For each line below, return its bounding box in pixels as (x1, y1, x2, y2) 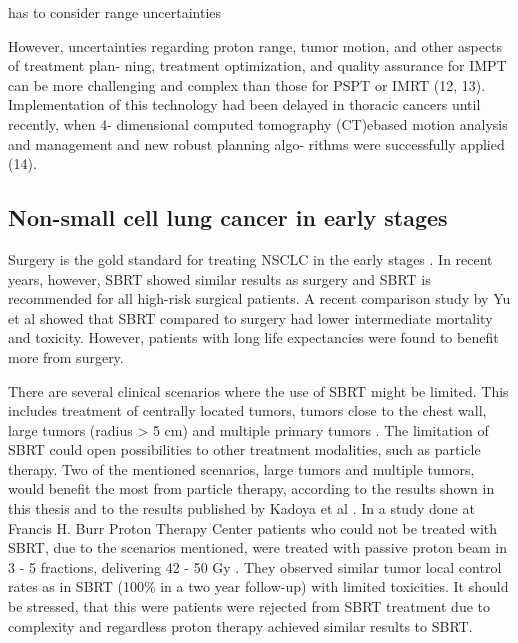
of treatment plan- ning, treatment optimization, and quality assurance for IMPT (8, 55, 507, 76)
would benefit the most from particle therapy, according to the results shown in (8, 478, 495, 499)
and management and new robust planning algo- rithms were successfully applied (8, 133, 505, 154)
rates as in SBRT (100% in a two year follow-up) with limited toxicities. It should (8, 576, 509, 597)
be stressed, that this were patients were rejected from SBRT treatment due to (8, 596, 490, 617)
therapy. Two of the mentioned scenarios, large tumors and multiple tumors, (8, 458, 475, 479)
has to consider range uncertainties (8, 2, 222, 22)
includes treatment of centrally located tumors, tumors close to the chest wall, (8, 400, 487, 421)
